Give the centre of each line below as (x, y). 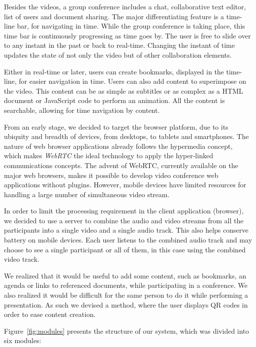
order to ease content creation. (50, 314)
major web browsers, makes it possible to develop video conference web (111, 175)
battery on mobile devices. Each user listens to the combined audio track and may (128, 240)
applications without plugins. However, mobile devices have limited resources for (125, 185)
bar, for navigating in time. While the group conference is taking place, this (131, 26)
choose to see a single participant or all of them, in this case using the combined (125, 249)
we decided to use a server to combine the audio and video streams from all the (124, 220)
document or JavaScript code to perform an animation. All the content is (114, 100)
